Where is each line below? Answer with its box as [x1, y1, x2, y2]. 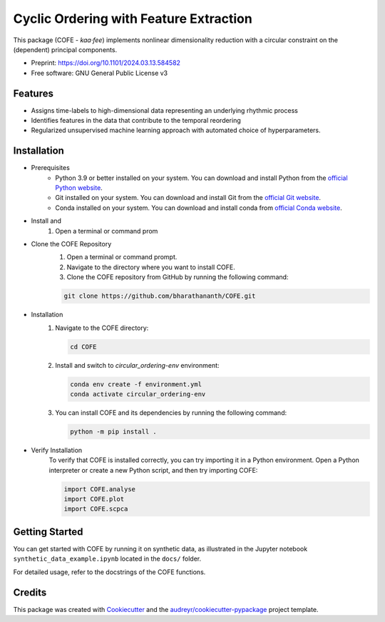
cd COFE [70, 343, 97, 351]
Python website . [55, 184, 103, 192]
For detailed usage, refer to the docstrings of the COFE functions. [13, 568, 206, 576]
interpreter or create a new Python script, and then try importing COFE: [48, 466, 258, 474]
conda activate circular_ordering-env [70, 390, 206, 398]
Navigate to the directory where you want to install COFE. [66, 263, 235, 271]
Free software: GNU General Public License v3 [31, 69, 168, 77]
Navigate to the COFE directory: [55, 323, 149, 332]
